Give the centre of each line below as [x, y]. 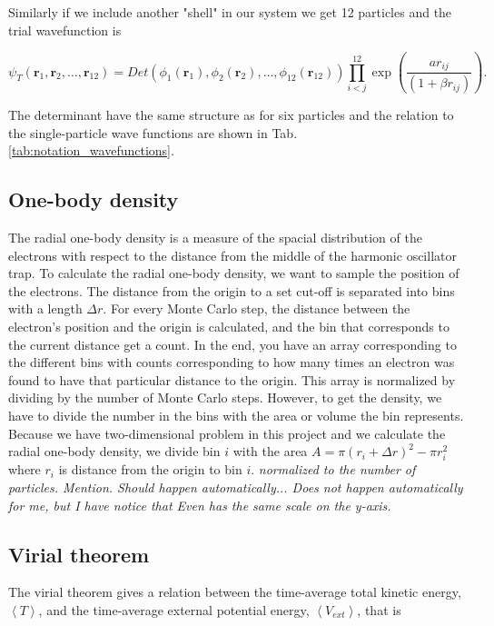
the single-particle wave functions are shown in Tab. [153, 132]
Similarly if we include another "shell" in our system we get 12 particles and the [230, 12]
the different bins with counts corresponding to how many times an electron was [232, 362]
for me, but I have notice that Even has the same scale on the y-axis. [200, 505]
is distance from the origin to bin [150, 469]
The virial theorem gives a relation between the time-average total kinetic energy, [235, 592]
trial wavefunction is [65, 30]
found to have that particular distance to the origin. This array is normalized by [232, 379]
